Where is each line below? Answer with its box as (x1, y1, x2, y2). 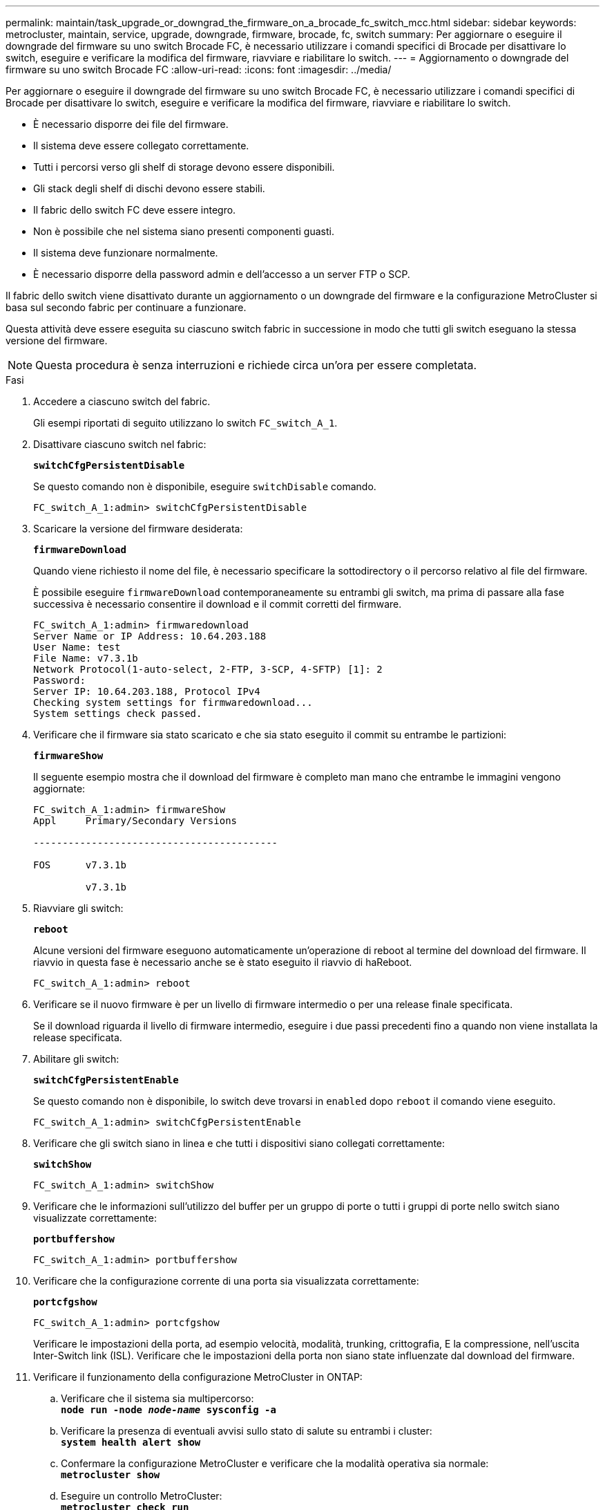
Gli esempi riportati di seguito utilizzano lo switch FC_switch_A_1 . (33, 417, 338, 429)
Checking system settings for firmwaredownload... (33, 697, 313, 708)
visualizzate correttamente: (33, 1212, 157, 1224)
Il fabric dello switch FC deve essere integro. (33, 204, 236, 216)
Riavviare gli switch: (33, 902, 124, 914)
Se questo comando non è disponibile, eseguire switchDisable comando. (33, 481, 376, 492)
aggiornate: (33, 783, 86, 794)
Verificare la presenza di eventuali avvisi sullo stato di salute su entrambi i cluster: (61, 1425, 432, 1437)
